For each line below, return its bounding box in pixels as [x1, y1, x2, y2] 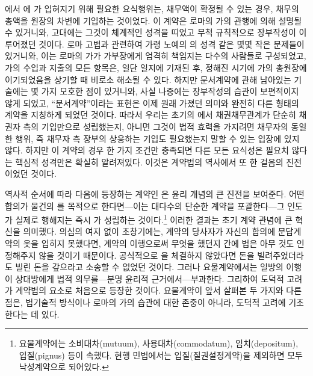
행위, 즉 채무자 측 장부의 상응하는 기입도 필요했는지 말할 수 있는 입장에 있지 [15, 132, 300, 144]
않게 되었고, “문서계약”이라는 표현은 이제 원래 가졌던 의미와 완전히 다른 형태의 [5, 96, 299, 109]
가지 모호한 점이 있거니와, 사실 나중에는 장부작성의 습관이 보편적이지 [41, 85, 299, 97]
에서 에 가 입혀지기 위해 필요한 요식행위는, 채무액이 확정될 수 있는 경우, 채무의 [5, 2, 299, 14]
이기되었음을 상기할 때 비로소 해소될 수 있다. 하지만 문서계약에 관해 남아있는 [5, 73, 291, 85]
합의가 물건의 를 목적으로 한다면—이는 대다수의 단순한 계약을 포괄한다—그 [5, 199, 285, 212]
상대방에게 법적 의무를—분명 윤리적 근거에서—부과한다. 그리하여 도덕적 [15, 272, 284, 285]
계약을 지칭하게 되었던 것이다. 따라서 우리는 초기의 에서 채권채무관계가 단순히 [5, 108, 296, 121]
